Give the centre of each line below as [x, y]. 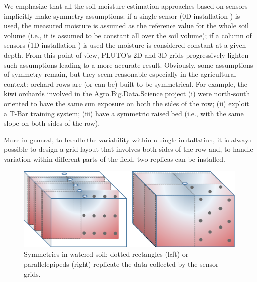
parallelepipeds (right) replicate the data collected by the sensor [121, 264]
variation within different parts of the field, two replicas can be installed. [115, 159]
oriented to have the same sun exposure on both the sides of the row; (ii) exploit [127, 103]
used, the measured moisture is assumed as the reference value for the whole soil [126, 26]
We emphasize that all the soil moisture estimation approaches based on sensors [126, 6]
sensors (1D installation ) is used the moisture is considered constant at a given [125, 45]
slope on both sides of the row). [52, 123]
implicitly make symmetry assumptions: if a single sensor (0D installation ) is [122, 16]
